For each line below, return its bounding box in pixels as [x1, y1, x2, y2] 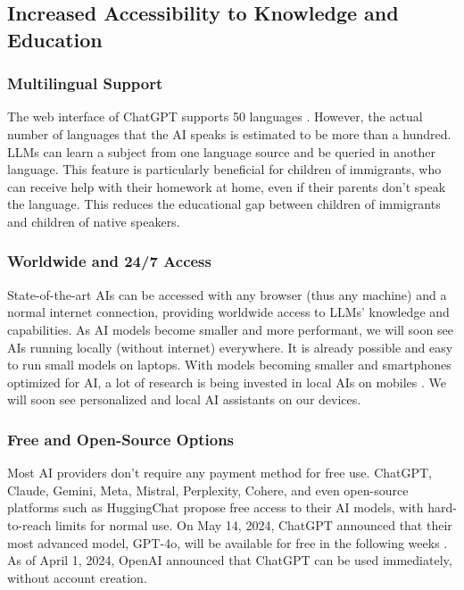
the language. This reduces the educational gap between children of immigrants [7, 195, 441, 213]
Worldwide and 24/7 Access [7, 250, 211, 272]
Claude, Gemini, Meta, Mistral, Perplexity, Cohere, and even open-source [7, 480, 409, 499]
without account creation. [7, 568, 147, 586]
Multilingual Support [7, 72, 163, 95]
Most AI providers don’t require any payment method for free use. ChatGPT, [7, 463, 432, 482]
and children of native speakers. [7, 212, 180, 230]
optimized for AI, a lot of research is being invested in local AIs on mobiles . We [7, 372, 447, 391]
